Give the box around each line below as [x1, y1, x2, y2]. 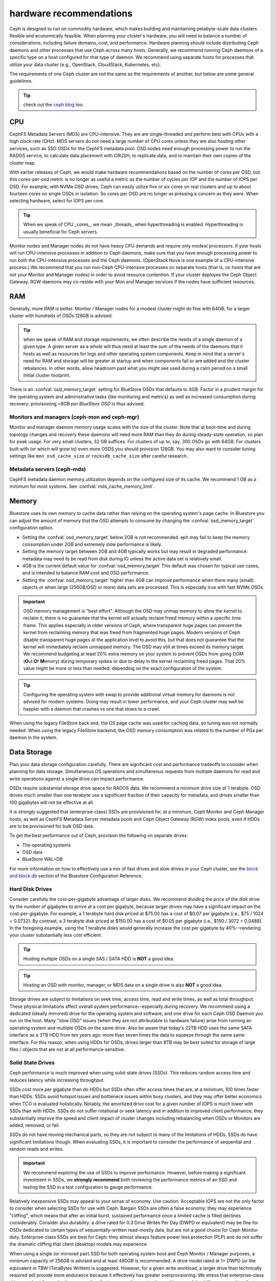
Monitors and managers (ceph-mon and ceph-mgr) [9, 413, 140, 420]
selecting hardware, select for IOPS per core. [9, 198, 104, 204]
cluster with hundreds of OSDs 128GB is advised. [9, 313, 113, 319]
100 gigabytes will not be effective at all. [9, 799, 94, 805]
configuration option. [9, 525, 54, 531]
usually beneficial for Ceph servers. [23, 229, 98, 235]
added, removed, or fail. [9, 1122, 60, 1128]
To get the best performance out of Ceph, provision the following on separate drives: [9, 833, 189, 839]
